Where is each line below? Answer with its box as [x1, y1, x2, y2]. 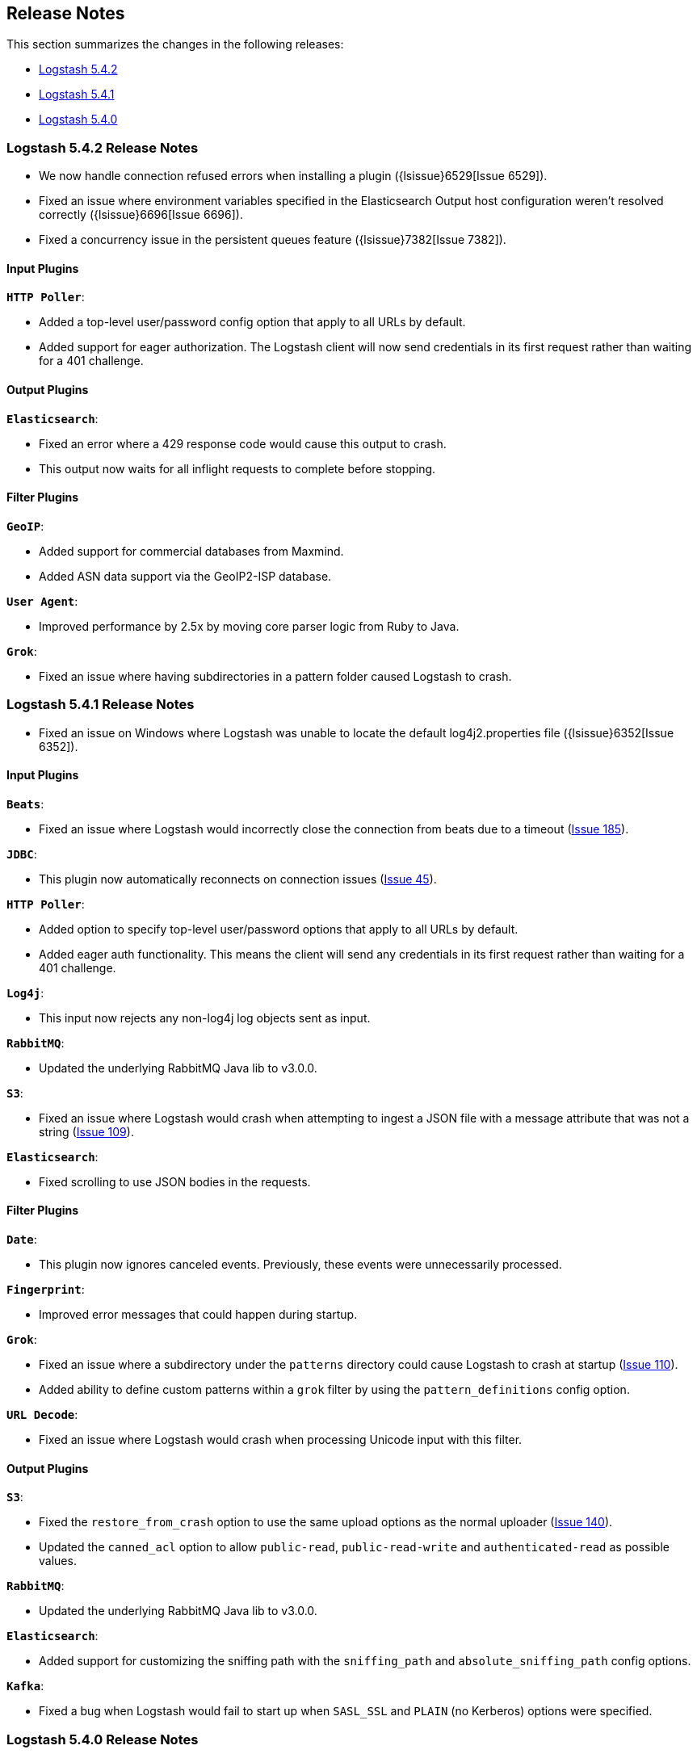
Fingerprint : [6, 1282, 85, 1297]
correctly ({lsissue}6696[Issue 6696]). [39, 208, 243, 222]
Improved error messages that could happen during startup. [39, 1307, 358, 1322]
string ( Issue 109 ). [39, 1124, 134, 1139]
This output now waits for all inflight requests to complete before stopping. [39, 461, 436, 476]
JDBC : [6, 846, 37, 861]
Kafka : [6, 1679, 44, 1693]
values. [39, 1554, 77, 1568]
